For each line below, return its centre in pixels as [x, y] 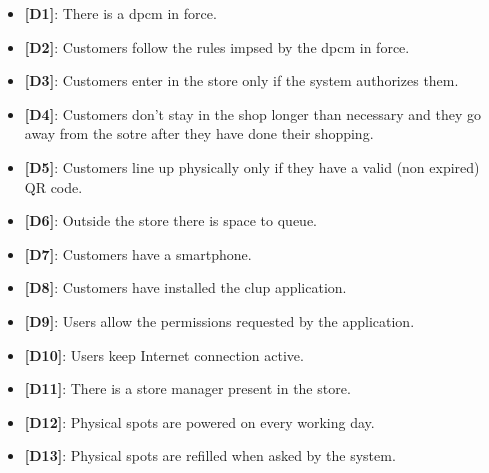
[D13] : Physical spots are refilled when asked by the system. [210, 455]
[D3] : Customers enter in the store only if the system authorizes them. [241, 80]
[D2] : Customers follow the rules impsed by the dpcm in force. [217, 46]
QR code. [53, 186]
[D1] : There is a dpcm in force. [120, 13]
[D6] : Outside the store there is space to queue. [170, 220]
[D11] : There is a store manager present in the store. [187, 388]
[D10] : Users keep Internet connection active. [164, 354]
